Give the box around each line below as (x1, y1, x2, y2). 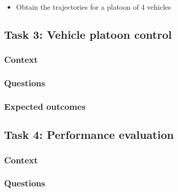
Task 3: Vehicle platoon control (4, 26, 172, 42)
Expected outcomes (4, 100, 86, 112)
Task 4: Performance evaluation (4, 127, 174, 142)
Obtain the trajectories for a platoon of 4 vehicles (16, 2, 171, 12)
